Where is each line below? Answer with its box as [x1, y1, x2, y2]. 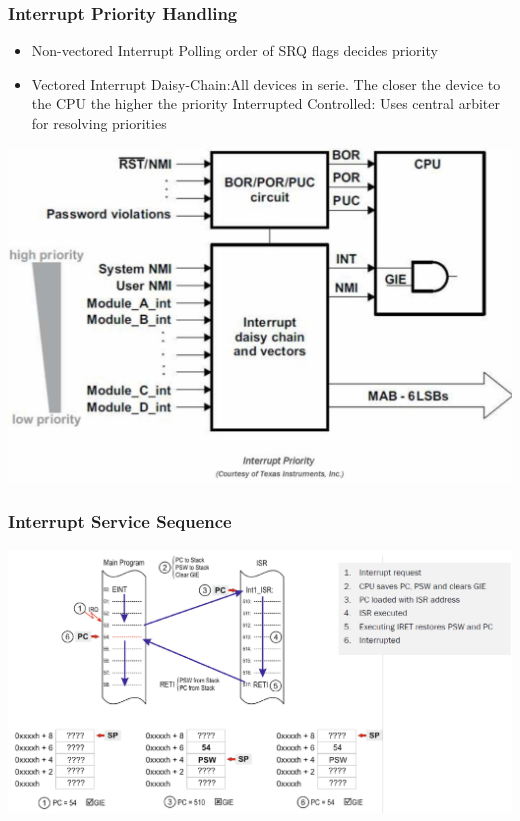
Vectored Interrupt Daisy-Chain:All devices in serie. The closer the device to [31, 73, 501, 94]
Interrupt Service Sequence [8, 509, 232, 534]
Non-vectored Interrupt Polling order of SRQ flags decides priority [31, 40, 438, 61]
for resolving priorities [31, 113, 167, 133]
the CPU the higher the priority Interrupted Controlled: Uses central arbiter [31, 93, 500, 114]
